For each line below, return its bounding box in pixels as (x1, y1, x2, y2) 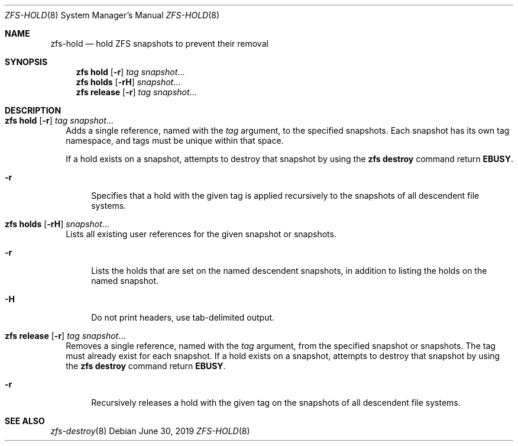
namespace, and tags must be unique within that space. (66, 135, 284, 146)
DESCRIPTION (5, 105, 61, 115)
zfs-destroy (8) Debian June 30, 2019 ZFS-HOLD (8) (50, 426, 250, 436)
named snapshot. (91, 276, 159, 286)
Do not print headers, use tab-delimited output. (91, 312, 275, 322)
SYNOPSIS (5, 57, 48, 67)
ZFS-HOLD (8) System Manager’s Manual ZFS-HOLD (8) (5, 10, 220, 20)
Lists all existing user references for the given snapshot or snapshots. (66, 229, 336, 239)
